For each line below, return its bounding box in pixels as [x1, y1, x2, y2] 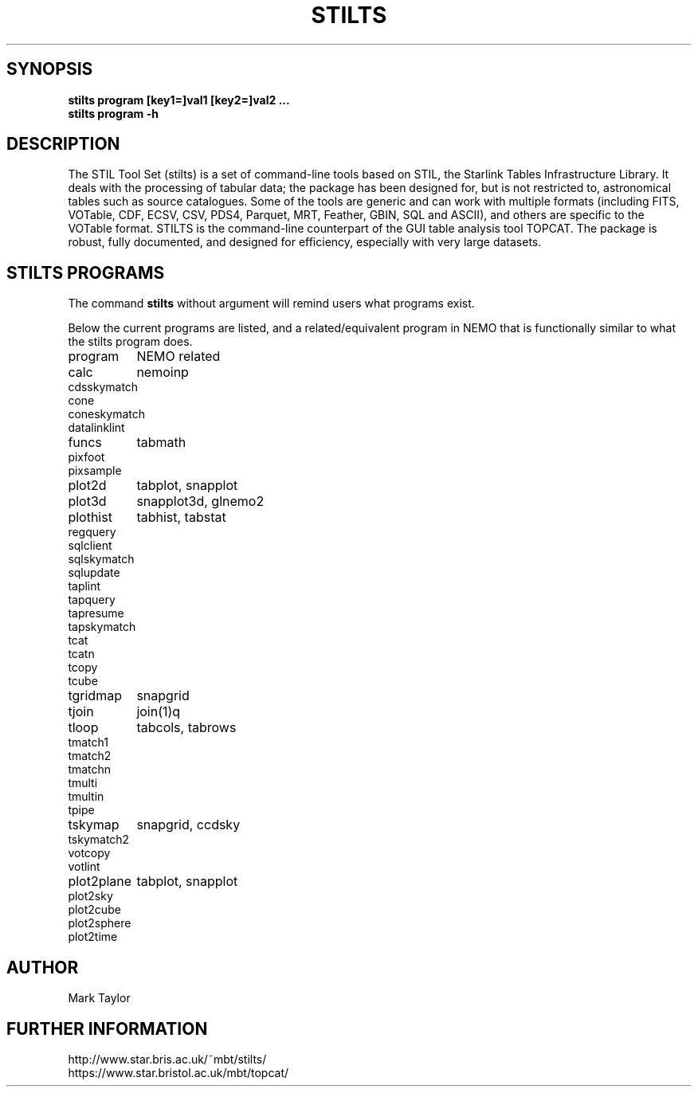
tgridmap [68, 688, 122, 704]
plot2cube [68, 903, 121, 917]
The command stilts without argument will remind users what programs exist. [68, 296, 475, 311]
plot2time [68, 930, 118, 944]
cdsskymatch [68, 380, 139, 394]
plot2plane [68, 873, 132, 890]
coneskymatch [68, 407, 146, 421]
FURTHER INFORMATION [6, 1018, 208, 1039]
